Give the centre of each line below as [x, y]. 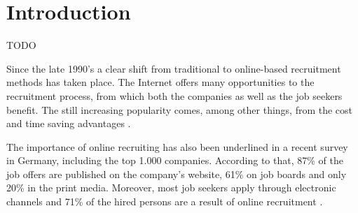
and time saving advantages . [69, 123]
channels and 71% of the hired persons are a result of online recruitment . [165, 201]
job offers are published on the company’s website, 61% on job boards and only [177, 174]
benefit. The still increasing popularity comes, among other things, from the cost [180, 109]
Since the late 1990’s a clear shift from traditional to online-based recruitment [174, 68]
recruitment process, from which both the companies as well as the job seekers [174, 95]
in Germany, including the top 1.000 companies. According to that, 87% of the [175, 160]
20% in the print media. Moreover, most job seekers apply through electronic [171, 188]
